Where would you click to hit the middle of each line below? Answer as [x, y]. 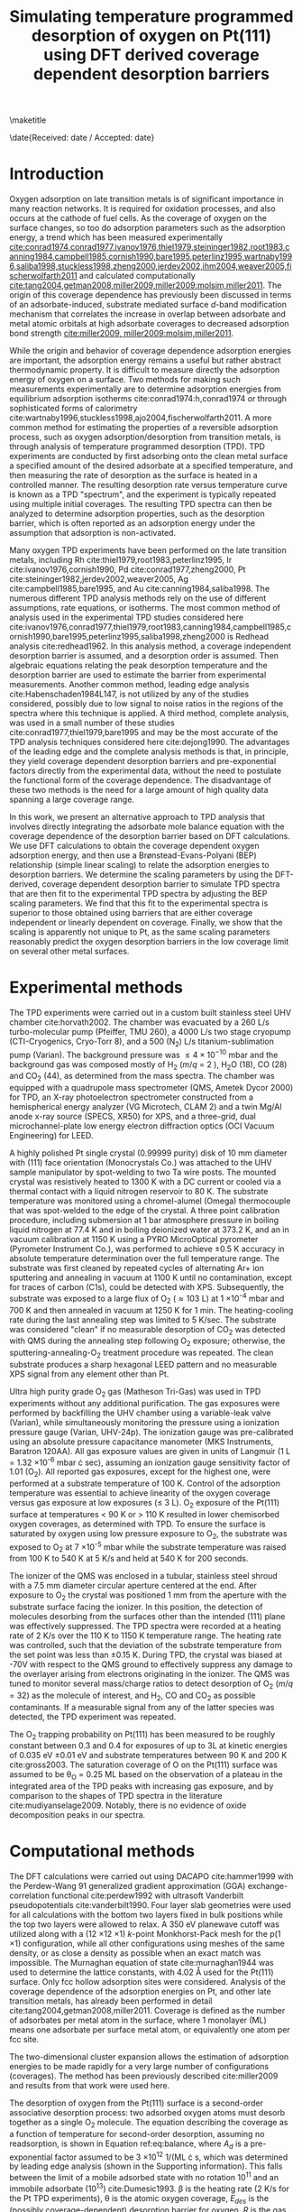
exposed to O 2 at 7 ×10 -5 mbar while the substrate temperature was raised [148, 1547]
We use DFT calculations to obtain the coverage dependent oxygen [134, 846]
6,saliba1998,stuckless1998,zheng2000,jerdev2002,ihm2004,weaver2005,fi [151, 266]
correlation [29, 1895]
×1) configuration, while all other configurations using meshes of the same [147, 1944]
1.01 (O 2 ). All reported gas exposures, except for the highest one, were [140, 1473]
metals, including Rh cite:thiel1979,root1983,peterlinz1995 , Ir [121, 560]
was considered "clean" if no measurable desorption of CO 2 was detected [147, 1330]
